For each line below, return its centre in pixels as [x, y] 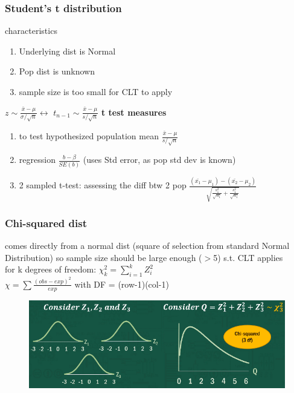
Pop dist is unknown [57, 71]
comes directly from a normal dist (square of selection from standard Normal [147, 246]
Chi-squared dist [46, 223]
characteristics [31, 31]
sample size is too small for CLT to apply [96, 91]
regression [37, 160]
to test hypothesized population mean [89, 136]
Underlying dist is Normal [67, 51]
